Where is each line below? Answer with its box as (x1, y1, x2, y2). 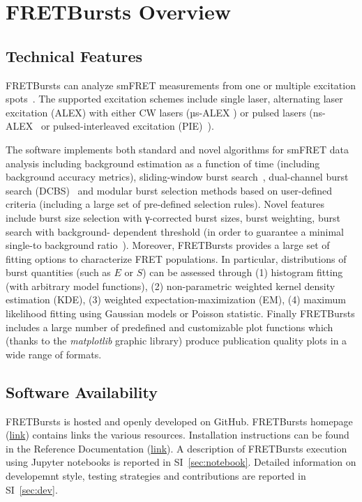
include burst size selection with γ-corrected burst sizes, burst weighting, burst (6, 210, 340, 225)
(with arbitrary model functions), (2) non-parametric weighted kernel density (6, 278, 335, 293)
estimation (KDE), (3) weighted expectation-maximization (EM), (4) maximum (6, 292, 346, 307)
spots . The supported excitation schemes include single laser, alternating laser (6, 91, 343, 106)
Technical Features (6, 45, 143, 66)
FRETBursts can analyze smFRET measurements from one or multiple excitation (6, 77, 356, 92)
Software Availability (6, 381, 158, 402)
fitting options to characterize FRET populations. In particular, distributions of (6, 251, 347, 266)
